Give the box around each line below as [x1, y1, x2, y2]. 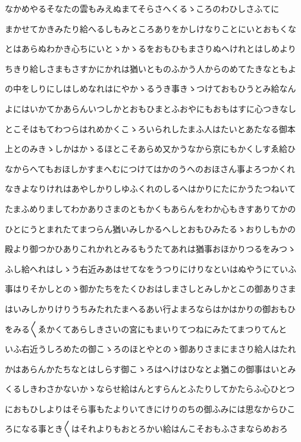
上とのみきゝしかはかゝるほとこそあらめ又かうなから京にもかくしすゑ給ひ [5, 142, 296, 155]
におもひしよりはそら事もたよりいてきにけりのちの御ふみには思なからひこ [5, 402, 296, 415]
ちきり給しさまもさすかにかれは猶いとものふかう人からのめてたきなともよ [5, 62, 296, 74]
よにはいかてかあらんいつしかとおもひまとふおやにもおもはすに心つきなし [5, 102, 296, 114]
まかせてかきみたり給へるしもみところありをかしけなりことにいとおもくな [5, 22, 296, 35]
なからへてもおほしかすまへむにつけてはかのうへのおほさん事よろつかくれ [5, 162, 296, 175]
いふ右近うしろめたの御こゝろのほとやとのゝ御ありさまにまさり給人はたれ [5, 343, 296, 355]
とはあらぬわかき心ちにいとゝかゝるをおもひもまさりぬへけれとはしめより [5, 42, 296, 55]
